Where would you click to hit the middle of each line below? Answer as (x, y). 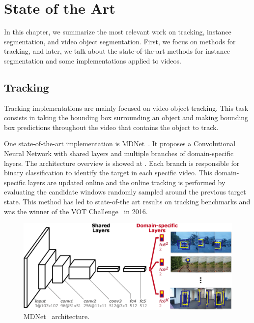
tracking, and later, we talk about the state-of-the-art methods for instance (117, 51)
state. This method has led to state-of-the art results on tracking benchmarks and (127, 202)
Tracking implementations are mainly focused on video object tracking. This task (126, 108)
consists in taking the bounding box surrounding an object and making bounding (126, 117)
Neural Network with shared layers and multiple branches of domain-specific (119, 153)
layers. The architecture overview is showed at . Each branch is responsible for (122, 163)
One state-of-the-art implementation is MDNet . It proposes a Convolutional (120, 144)
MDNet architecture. (57, 316)
